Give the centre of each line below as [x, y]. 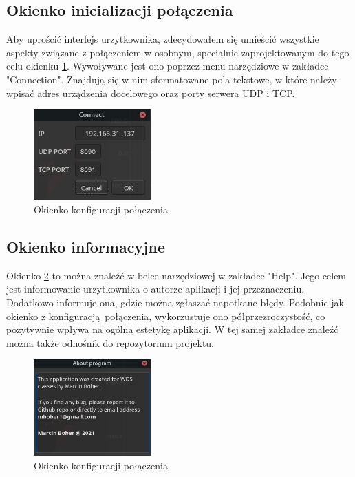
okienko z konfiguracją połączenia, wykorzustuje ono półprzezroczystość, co [166, 316]
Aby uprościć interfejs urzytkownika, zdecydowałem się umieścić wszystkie [163, 39]
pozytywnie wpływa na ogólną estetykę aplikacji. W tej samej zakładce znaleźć [172, 329]
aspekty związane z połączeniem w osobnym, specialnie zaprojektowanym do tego [178, 52]
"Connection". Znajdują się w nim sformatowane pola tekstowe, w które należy [172, 79]
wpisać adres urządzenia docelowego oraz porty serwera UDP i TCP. [151, 93]
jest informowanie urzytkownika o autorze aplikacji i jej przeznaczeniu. [155, 289]
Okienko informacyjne [86, 246]
